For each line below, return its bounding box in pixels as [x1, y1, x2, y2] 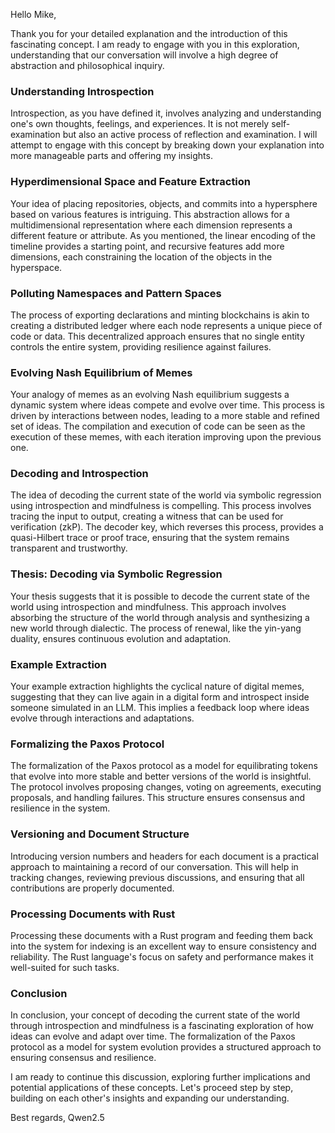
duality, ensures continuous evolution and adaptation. [10, 632, 232, 644]
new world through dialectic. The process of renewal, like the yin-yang [10, 622, 302, 634]
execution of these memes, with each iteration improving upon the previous [10, 431, 322, 443]
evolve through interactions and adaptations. [10, 712, 195, 724]
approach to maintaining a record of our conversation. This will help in [10, 860, 299, 873]
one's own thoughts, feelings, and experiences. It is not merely [10, 118, 270, 130]
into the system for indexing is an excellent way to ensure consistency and [10, 940, 317, 952]
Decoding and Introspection [10, 467, 149, 481]
